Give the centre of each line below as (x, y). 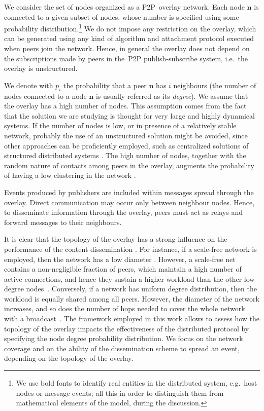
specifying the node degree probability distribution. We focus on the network (124, 338)
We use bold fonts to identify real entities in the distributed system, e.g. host (137, 383)
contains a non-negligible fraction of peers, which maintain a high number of (123, 269)
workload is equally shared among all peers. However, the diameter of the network (132, 298)
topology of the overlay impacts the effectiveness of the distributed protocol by (127, 328)
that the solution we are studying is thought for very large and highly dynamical (129, 115)
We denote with (29, 85)
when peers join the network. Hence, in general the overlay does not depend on (127, 48)
